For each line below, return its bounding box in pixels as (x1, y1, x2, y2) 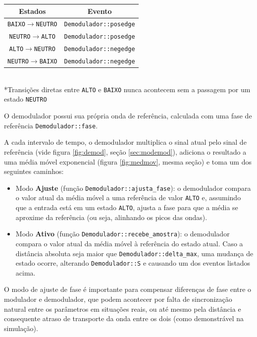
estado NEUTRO (4, 94, 47, 104)
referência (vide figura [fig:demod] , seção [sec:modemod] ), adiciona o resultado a (4, 146, 247, 157)
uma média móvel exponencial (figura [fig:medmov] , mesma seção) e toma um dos (4, 156, 252, 167)
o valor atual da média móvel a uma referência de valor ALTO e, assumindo (15, 192, 241, 203)
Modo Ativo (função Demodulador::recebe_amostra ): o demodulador (15, 228, 230, 239)
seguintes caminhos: (4, 166, 64, 176)
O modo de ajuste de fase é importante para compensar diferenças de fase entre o (4, 284, 252, 294)
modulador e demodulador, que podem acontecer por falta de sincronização (4, 294, 232, 304)
